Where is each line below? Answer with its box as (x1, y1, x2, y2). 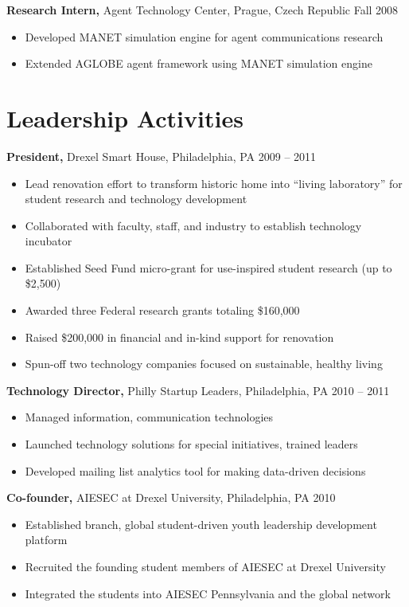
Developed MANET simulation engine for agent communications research (25, 28, 384, 45)
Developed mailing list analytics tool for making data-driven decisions (25, 462, 366, 479)
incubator (25, 233, 72, 249)
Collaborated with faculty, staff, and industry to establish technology (25, 217, 362, 233)
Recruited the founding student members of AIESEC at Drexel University (25, 558, 386, 574)
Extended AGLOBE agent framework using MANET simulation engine (25, 55, 372, 72)
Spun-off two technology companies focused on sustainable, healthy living (25, 355, 383, 372)
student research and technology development (25, 190, 247, 207)
